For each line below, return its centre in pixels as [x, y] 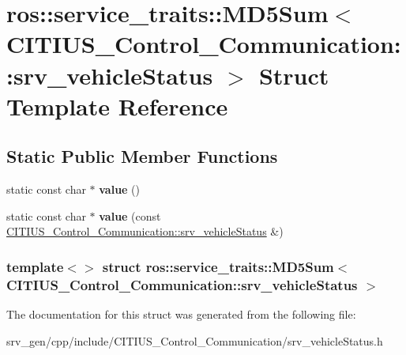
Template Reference [117, 106]
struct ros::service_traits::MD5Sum [218, 266]
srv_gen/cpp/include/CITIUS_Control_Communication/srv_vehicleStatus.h [195, 340]
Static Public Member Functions [142, 156]
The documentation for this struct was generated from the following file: [181, 314]
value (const [130, 215]
